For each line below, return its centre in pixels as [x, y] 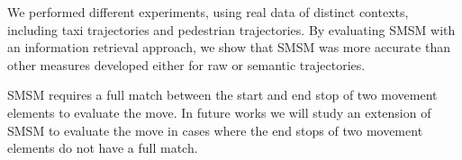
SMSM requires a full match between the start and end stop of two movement [222, 95]
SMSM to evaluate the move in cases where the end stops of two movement [215, 130]
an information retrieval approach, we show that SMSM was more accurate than [229, 47]
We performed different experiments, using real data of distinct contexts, [208, 12]
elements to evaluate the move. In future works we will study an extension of [219, 112]
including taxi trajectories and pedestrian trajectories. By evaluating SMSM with [231, 29]
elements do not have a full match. [103, 148]
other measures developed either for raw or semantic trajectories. [186, 64]
